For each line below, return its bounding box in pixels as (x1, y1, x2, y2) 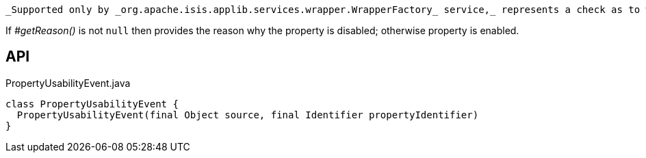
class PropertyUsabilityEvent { (5, 98, 179, 109)
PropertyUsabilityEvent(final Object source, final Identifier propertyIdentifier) (16, 109, 479, 120)
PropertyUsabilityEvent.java (5, 77, 131, 89)
